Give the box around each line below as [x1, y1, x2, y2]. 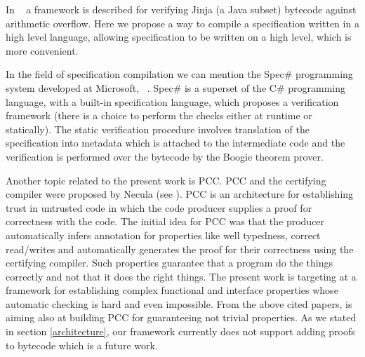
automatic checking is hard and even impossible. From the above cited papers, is [6, 296, 352, 311]
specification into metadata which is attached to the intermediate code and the [6, 135, 345, 150]
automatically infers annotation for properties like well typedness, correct [6, 227, 321, 242]
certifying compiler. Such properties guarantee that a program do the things [6, 255, 333, 270]
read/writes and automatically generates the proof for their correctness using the [6, 241, 354, 256]
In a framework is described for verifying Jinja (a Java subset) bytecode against [6, 2, 357, 16]
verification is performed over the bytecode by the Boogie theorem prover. [6, 149, 324, 163]
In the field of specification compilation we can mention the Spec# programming [6, 67, 353, 81]
